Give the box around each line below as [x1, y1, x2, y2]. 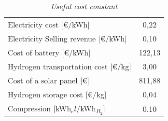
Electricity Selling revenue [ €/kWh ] [8, 33, 127, 44]
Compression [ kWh [8, 103, 71, 114]
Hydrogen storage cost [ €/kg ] [8, 89, 107, 100]
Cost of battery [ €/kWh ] [8, 47, 91, 58]
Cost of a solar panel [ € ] [8, 75, 89, 86]
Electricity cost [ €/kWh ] [8, 19, 90, 30]
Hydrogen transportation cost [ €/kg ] [8, 61, 131, 72]
